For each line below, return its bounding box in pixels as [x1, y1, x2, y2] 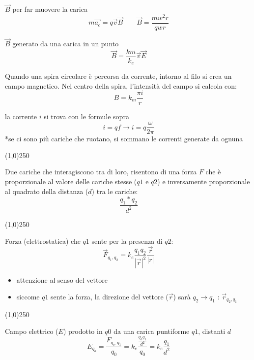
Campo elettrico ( [5, 326, 58, 336]
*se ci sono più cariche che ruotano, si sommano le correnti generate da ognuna [5, 133, 243, 144]
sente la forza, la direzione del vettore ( [51, 291, 169, 301]
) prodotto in [63, 326, 103, 336]
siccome [16, 291, 40, 301]
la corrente [5, 111, 37, 121]
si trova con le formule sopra [44, 111, 129, 121]
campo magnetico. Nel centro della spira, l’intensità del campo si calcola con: [5, 80, 237, 91]
